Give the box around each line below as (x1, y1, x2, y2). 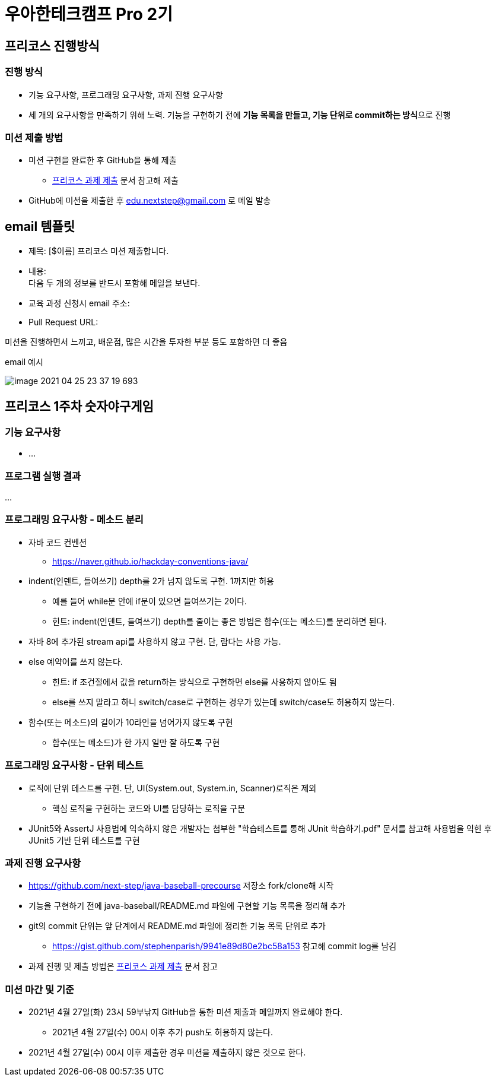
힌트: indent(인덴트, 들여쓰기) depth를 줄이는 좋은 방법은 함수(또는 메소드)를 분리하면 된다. (52, 616, 387, 626)
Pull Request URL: (28, 317, 98, 328)
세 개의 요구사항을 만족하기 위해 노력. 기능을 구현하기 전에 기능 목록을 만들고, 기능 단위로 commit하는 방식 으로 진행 (28, 109, 451, 120)
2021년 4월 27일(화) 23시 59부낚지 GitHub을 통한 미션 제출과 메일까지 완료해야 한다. (28, 1007, 343, 1017)
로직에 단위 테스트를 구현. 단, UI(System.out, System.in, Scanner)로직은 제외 (28, 782, 317, 793)
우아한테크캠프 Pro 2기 (5, 4, 173, 24)
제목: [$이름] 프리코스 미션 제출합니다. (28, 246, 169, 256)
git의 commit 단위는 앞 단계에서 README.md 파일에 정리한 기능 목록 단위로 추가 (28, 921, 326, 931)
